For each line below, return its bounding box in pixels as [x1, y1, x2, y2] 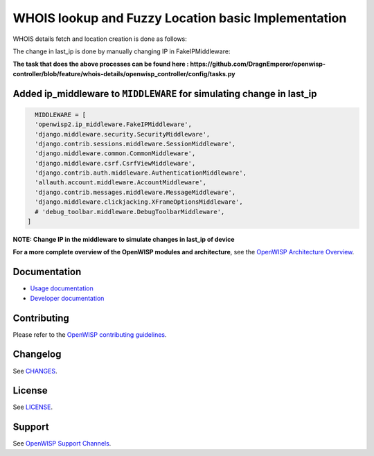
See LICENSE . [12, 403, 53, 412]
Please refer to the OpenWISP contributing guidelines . [12, 330, 167, 339]
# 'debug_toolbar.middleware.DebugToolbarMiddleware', [35, 208, 225, 216]
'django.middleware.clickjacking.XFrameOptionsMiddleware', [35, 198, 243, 206]
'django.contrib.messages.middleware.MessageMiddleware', [35, 188, 236, 196]
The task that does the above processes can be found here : [12, 60, 189, 69]
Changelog [12, 349, 62, 360]
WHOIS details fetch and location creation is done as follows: [12, 35, 187, 43]
